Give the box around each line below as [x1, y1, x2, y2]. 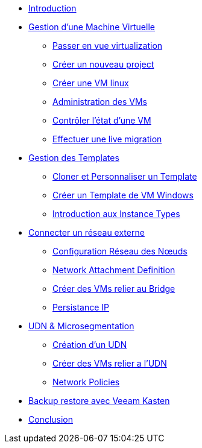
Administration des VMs [52, 96, 147, 107]
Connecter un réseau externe [28, 227, 145, 238]
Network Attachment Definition [52, 265, 175, 275]
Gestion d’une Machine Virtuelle [28, 22, 155, 32]
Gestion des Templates [28, 153, 119, 163]
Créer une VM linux [52, 78, 129, 88]
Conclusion [28, 414, 74, 424]
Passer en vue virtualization [52, 40, 163, 51]
